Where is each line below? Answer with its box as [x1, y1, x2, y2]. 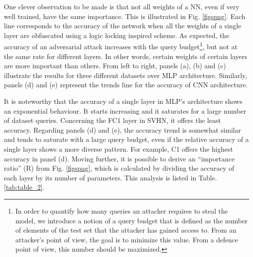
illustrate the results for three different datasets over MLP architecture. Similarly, [4, 70, 247, 80]
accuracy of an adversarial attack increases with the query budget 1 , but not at [4, 40, 237, 52]
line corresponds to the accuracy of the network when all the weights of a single [4, 20, 241, 31]
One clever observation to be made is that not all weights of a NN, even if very [4, 1, 239, 11]
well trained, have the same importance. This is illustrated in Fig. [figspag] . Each [4, 11, 245, 21]
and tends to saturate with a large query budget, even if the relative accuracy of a [4, 134, 249, 144]
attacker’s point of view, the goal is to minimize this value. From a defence [15, 234, 238, 244]
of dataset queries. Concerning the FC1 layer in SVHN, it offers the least [4, 115, 221, 125]
